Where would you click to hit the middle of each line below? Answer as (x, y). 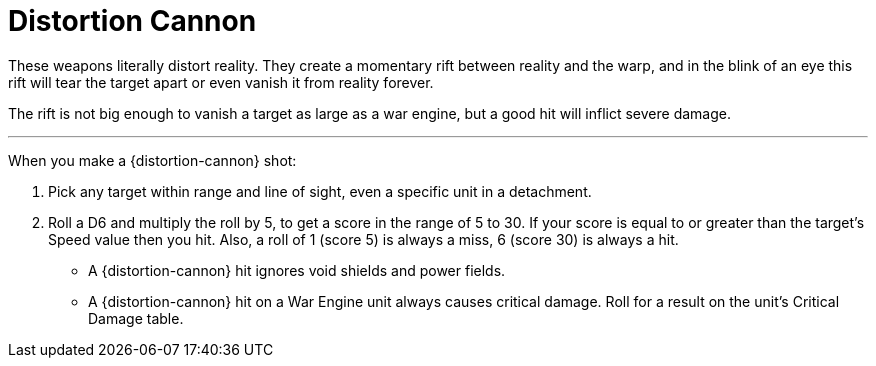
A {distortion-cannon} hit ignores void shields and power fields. (297, 270)
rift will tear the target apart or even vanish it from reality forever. (221, 82)
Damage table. (136, 318)
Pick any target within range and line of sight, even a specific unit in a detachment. (320, 191)
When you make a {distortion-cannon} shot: (152, 160)
